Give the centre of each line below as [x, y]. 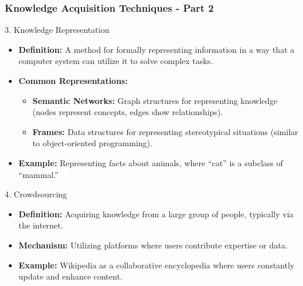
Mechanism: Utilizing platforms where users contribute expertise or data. [153, 245]
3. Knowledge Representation [57, 30]
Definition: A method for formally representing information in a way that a [156, 49]
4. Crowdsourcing [36, 194]
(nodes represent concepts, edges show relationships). [128, 112]
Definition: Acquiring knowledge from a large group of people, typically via [156, 213]
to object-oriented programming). [92, 143]
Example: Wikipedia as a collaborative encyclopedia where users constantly [156, 265]
